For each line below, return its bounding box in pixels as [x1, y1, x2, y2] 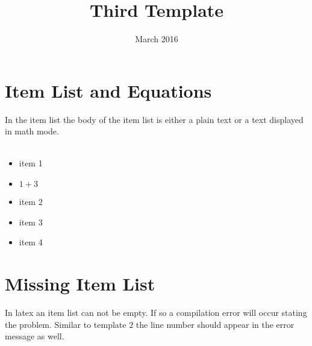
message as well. [5, 330, 64, 342]
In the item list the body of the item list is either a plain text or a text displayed [5, 113, 304, 125]
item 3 [19, 215, 43, 228]
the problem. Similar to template [5, 318, 126, 330]
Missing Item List [5, 271, 155, 295]
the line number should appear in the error [136, 318, 295, 330]
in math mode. [5, 125, 59, 137]
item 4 [19, 236, 43, 248]
